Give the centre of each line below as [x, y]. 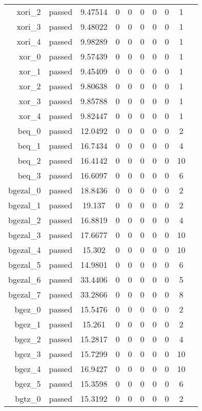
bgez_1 [28, 324]
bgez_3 [28, 354]
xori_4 [29, 41]
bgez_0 [28, 309]
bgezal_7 [25, 294]
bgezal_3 [25, 235]
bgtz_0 [28, 398]
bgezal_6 [25, 279]
